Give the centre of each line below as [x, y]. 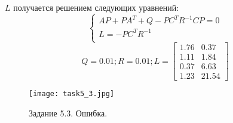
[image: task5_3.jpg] [72, 94]
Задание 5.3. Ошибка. [68, 113]
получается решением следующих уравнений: [96, 7]
